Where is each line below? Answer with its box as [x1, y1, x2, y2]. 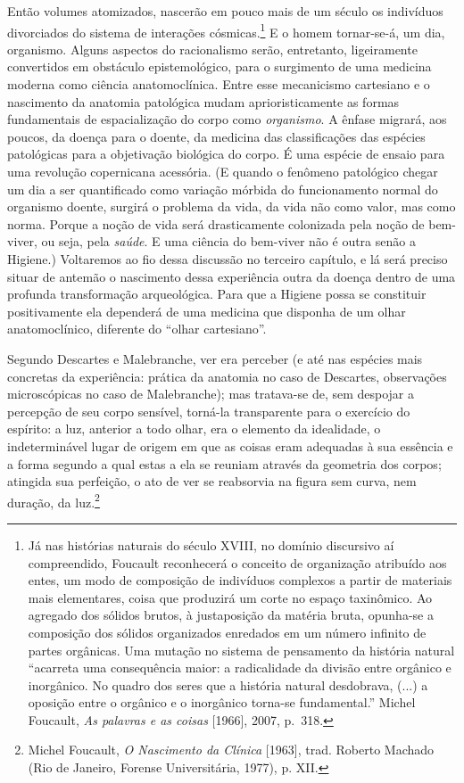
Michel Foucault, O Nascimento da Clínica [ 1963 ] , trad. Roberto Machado [28, 740, 435, 759]
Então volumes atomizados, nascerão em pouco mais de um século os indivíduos [7, 2, 443, 20]
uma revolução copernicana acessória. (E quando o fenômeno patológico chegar [7, 162, 438, 180]
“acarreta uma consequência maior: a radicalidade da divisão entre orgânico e [28, 658, 452, 677]
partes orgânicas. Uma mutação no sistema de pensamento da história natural [28, 640, 455, 659]
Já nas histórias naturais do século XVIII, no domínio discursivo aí [28, 535, 394, 554]
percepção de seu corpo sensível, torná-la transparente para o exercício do [7, 401, 410, 420]
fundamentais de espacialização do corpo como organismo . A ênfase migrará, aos [7, 110, 447, 128]
